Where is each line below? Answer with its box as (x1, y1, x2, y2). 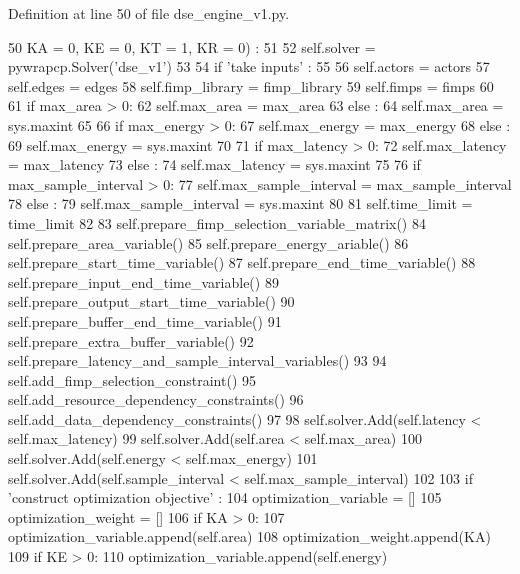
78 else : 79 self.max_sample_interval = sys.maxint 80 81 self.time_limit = (8, 193, 473, 214)
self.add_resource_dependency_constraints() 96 (8, 389, 304, 410)
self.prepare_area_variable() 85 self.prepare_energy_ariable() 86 (8, 232, 409, 253)
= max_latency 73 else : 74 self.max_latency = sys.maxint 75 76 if (8, 154, 421, 175)
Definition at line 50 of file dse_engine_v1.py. (8, 3, 290, 23)
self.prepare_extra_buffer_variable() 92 (8, 330, 254, 351)
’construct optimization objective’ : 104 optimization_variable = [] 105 (8, 487, 442, 508)
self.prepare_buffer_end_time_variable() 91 (8, 310, 282, 331)
